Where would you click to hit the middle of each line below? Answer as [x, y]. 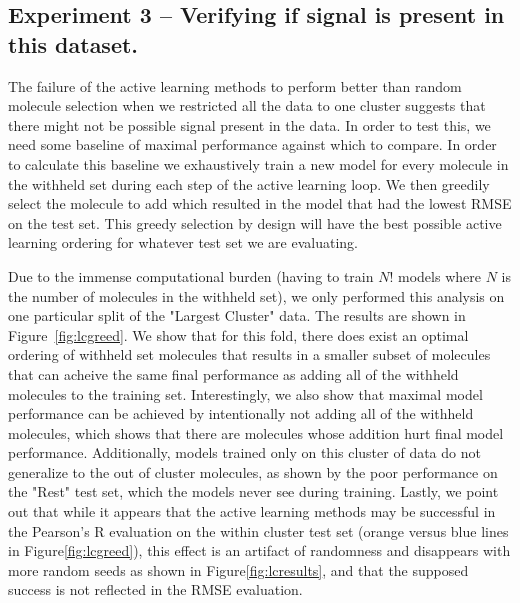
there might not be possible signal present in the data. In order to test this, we [249, 124]
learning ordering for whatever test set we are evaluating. [183, 242]
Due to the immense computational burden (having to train [191, 275]
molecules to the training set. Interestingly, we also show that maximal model [245, 393]
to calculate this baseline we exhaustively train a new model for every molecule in [258, 163]
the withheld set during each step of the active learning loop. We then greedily [249, 183]
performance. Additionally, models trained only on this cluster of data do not [244, 452]
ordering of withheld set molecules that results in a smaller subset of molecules [249, 354]
